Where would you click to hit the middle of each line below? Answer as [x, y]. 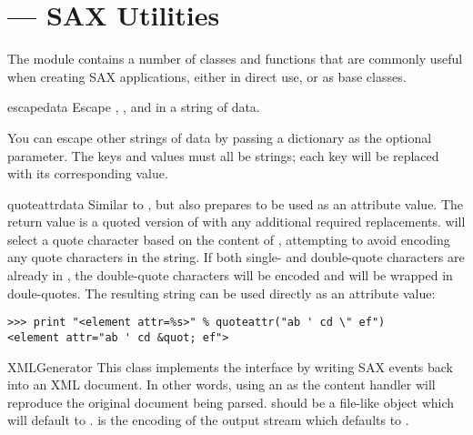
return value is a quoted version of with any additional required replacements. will [236, 222]
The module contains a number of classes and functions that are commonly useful [235, 59]
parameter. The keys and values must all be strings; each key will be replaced [223, 155]
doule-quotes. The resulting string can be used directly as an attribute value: [221, 293]
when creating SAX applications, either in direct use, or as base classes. [207, 76]
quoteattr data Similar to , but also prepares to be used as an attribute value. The [236, 203]
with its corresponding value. [88, 173]
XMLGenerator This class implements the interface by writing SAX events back [231, 366]
